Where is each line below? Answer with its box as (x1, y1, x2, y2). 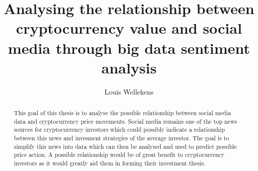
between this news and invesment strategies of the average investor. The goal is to (14, 134, 229, 142)
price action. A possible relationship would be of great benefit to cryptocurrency (14, 150, 225, 159)
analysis (101, 57, 157, 77)
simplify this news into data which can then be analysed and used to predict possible (14, 142, 237, 150)
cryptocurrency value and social (16, 18, 242, 38)
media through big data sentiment (8, 37, 250, 58)
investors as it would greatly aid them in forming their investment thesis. (14, 159, 206, 167)
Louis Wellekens (104, 86, 154, 97)
